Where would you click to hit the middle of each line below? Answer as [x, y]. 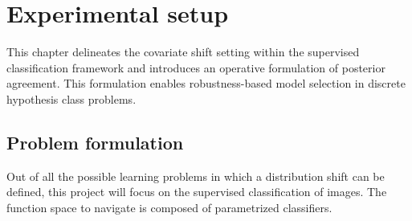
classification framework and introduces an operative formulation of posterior [196, 67]
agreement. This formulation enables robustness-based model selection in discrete [206, 83]
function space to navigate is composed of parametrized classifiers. [169, 207]
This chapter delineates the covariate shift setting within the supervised [183, 52]
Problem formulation [95, 142]
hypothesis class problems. [71, 98]
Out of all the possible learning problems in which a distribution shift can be [196, 176]
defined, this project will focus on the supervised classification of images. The [197, 192]
